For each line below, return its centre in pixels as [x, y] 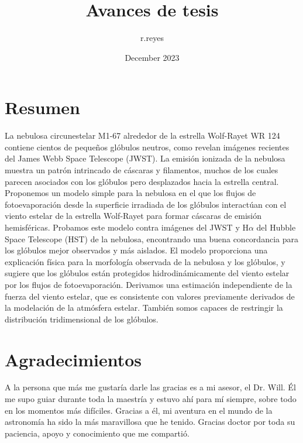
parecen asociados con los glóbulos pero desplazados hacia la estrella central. [142, 181]
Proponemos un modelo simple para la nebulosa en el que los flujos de [130, 193]
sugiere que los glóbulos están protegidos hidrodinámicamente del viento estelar [147, 273]
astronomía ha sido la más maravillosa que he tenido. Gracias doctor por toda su [150, 422]
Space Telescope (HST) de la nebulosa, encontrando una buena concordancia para [151, 238]
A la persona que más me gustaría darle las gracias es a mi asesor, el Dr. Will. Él [150, 387]
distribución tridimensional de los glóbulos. [82, 319]
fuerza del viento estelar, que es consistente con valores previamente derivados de [150, 296]
